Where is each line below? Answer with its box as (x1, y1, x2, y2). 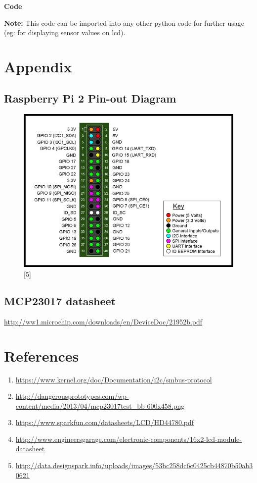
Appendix (4, 56, 72, 76)
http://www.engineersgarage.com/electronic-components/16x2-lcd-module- (15, 433, 242, 444)
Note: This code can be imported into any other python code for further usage (4, 17, 244, 28)
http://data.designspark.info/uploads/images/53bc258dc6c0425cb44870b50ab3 (15, 460, 253, 471)
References (4, 345, 79, 366)
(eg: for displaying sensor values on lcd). (4, 27, 126, 38)
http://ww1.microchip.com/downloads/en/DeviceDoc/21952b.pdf (4, 316, 203, 326)
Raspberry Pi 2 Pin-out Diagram (4, 90, 176, 106)
